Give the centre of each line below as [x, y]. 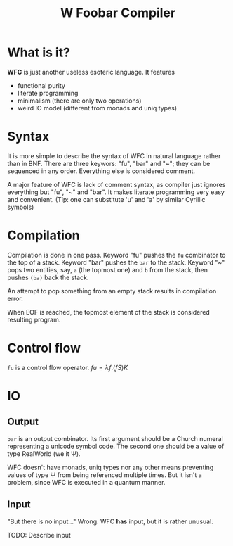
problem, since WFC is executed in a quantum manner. [86, 482]
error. [15, 298]
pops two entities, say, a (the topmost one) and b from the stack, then [108, 269]
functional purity [41, 85]
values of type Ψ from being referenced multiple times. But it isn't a [105, 475]
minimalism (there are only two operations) [79, 101]
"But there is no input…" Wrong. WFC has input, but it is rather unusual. [111, 521]
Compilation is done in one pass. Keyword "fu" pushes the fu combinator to [116, 255]
